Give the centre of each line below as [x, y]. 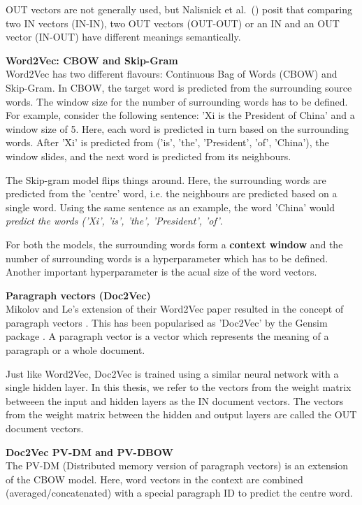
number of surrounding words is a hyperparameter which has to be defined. [167, 258]
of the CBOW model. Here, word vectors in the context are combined [154, 479]
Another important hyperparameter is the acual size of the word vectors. [161, 272]
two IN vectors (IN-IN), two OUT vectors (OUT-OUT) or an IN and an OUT [173, 23]
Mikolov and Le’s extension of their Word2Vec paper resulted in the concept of [175, 309]
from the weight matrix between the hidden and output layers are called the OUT [181, 414]
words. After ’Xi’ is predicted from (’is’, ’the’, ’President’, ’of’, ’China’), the [167, 142]
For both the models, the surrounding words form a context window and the [174, 244]
